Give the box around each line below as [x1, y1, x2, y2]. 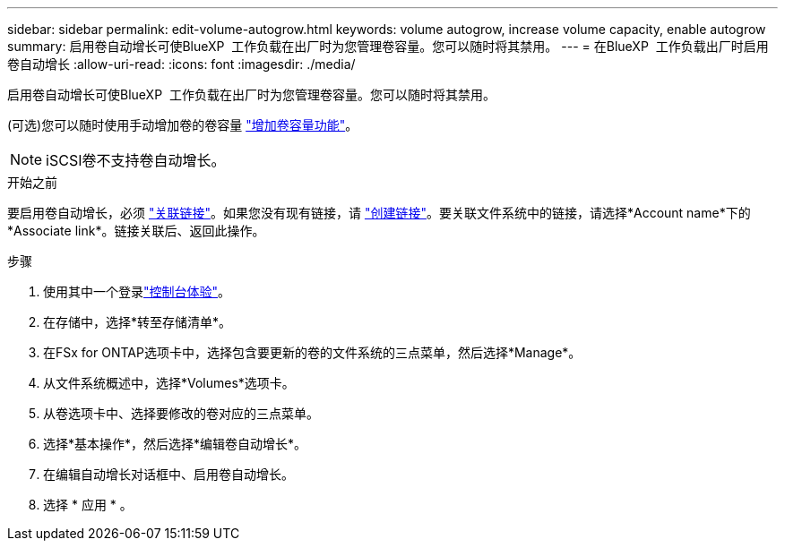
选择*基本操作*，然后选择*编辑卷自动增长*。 [43, 436, 307, 451]
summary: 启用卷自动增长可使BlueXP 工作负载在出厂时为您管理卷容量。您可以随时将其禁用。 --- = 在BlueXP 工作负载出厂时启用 [7, 39, 769, 54]
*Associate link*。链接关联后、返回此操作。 [7, 223, 265, 238]
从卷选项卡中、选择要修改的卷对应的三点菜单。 [43, 406, 319, 421]
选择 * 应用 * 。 [43, 497, 133, 512]
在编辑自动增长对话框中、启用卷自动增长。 [43, 467, 294, 482]
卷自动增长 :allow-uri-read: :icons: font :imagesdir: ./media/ [7, 56, 356, 72]
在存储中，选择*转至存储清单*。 [43, 314, 232, 330]
